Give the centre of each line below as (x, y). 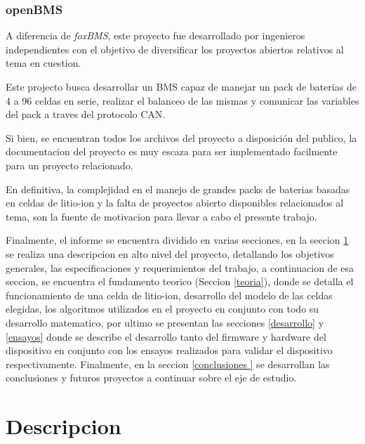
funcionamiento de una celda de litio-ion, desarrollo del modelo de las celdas (169, 295)
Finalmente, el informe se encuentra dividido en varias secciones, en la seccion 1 (177, 240)
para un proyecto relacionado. (69, 165)
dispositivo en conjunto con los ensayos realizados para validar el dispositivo (169, 350)
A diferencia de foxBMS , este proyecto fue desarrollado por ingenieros (155, 35)
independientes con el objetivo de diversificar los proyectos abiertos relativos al (175, 49)
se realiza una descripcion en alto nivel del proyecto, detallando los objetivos (170, 253)
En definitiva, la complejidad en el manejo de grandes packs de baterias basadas (178, 189)
